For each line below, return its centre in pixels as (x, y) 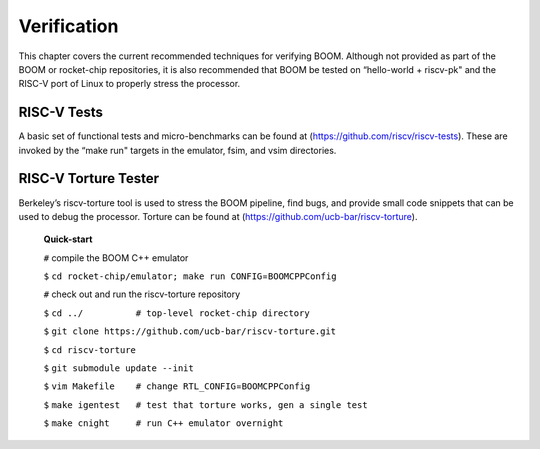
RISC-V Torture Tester (89, 178)
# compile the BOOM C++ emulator (116, 257)
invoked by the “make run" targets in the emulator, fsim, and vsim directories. (177, 150)
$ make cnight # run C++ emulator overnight (163, 423)
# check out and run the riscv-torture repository (142, 294)
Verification (68, 26)
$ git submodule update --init (118, 368)
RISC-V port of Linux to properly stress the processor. (129, 84)
